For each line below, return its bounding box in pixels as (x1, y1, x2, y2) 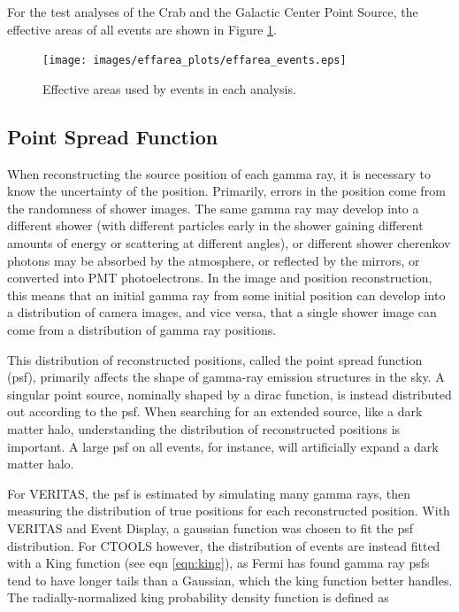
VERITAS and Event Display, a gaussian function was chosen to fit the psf (7, 518, 413, 537)
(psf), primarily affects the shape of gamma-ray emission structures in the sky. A (7, 368, 445, 386)
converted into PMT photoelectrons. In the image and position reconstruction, (7, 268, 432, 287)
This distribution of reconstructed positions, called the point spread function (7, 350, 423, 368)
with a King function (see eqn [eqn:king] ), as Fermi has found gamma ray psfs (7, 554, 430, 572)
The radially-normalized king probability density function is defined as (7, 588, 389, 607)
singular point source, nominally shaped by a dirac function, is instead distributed (7, 384, 452, 403)
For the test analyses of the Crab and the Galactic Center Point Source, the (7, 3, 418, 20)
